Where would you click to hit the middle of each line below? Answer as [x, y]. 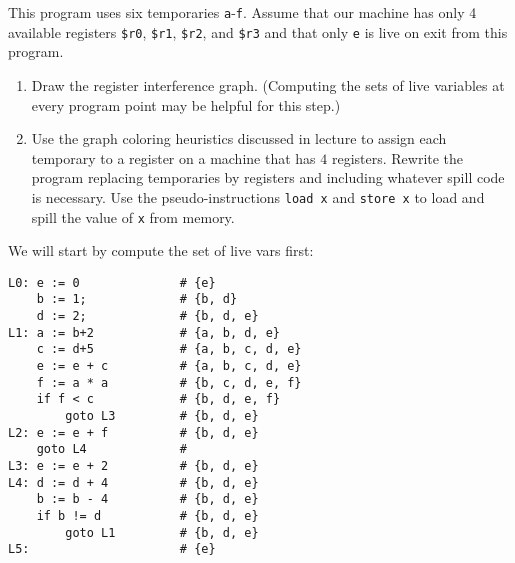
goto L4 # [111, 449]
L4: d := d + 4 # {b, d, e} [133, 482]
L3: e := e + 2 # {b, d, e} [133, 466]
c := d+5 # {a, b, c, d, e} [169, 349]
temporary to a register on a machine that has [173, 157]
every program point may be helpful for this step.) [186, 104]
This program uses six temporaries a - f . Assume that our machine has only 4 [242, 12]
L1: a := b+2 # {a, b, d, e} [144, 332]
